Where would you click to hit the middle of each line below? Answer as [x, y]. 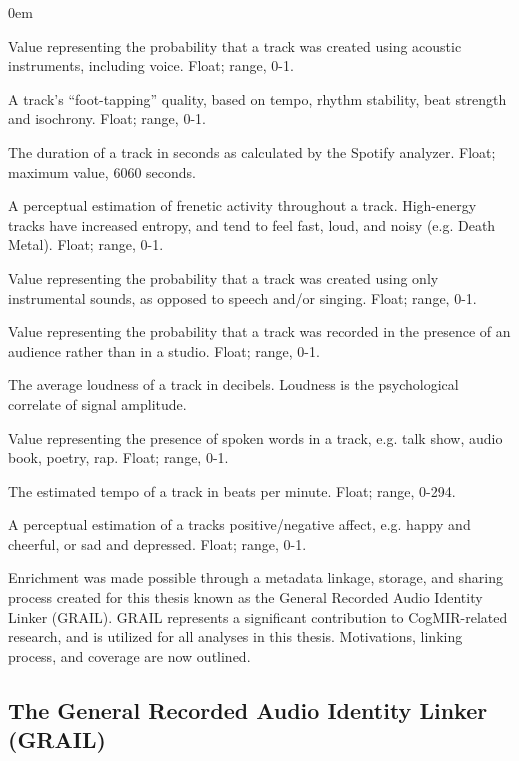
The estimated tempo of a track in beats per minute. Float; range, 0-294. [232, 490]
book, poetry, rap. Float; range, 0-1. [118, 457]
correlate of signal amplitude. [97, 403]
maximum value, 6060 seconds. [102, 171]
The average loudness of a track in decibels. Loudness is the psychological [233, 384]
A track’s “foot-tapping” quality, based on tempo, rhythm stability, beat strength [257, 98]
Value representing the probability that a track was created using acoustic [235, 45]
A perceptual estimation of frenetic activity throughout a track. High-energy [242, 205]
